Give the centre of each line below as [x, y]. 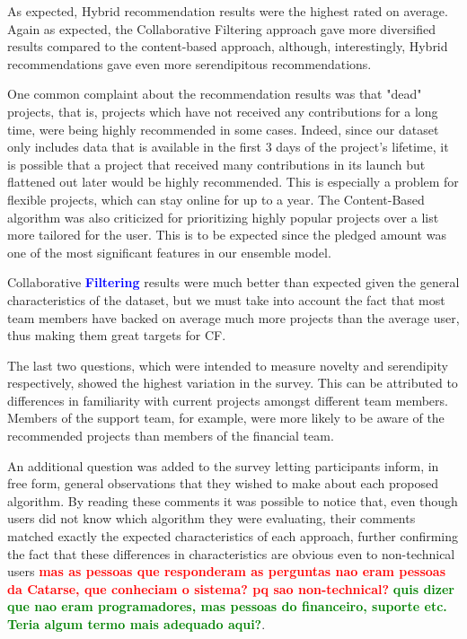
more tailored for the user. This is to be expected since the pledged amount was [227, 235]
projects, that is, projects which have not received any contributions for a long [223, 111]
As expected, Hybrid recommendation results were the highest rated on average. [228, 11]
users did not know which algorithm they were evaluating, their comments [211, 518]
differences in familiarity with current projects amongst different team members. [228, 400]
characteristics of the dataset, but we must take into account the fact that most [226, 299]
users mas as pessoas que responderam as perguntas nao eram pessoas [227, 571]
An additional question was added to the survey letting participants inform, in [223, 465]
